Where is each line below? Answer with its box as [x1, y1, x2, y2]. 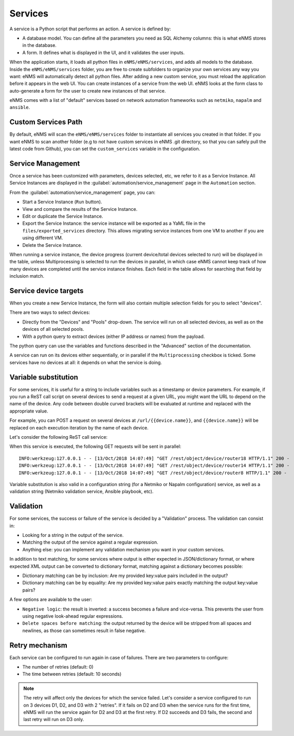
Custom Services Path [9, 118, 83, 127]
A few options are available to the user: [9, 597, 93, 603]
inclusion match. [9, 273, 45, 279]
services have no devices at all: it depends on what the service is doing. [9, 359, 162, 365]
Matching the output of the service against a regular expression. [22, 539, 159, 545]
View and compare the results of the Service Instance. [22, 206, 138, 212]
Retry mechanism [9, 641, 68, 650]
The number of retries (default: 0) [22, 664, 94, 670]
